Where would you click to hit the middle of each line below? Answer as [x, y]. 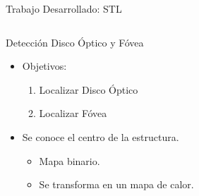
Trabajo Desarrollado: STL [64, 8]
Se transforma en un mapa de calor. [116, 184]
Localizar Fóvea [73, 113]
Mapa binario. [70, 160]
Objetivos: [44, 66]
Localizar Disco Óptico [89, 89]
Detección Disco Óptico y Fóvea [75, 42]
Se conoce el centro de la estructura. [101, 136]
